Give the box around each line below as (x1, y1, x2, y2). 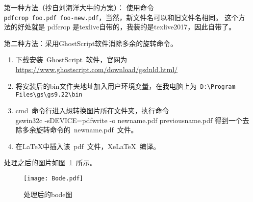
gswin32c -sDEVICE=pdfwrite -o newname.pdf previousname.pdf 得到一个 (15, 115, 242, 125)
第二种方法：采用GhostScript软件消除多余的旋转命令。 (4, 38, 177, 48)
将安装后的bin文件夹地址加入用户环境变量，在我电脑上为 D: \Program (15, 80, 235, 91)
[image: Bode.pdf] (24, 175, 83, 182)
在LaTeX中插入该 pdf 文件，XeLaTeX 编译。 (15, 141, 160, 151)
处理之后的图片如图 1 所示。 (4, 157, 97, 168)
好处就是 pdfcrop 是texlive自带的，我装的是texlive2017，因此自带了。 (17, 22, 236, 32)
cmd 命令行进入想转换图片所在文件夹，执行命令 (15, 105, 169, 115)
